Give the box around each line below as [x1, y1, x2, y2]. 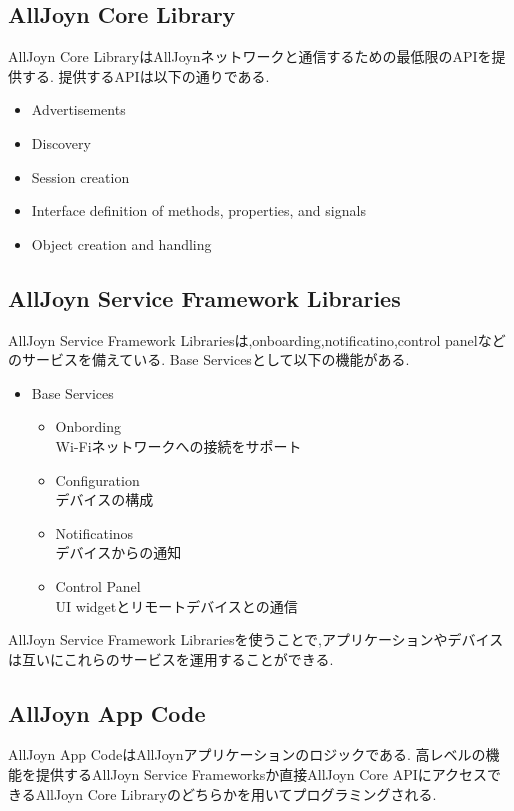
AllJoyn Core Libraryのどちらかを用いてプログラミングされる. [35, 783, 437, 804]
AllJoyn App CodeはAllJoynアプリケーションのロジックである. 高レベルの [8, 744, 486, 765]
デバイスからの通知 [55, 542, 182, 563]
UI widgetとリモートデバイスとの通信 [55, 595, 298, 616]
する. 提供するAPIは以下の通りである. [21, 65, 270, 86]
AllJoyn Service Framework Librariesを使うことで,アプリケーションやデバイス [8, 629, 504, 650]
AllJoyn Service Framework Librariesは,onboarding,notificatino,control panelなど [8, 329, 506, 350]
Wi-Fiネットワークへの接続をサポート [55, 435, 302, 456]
